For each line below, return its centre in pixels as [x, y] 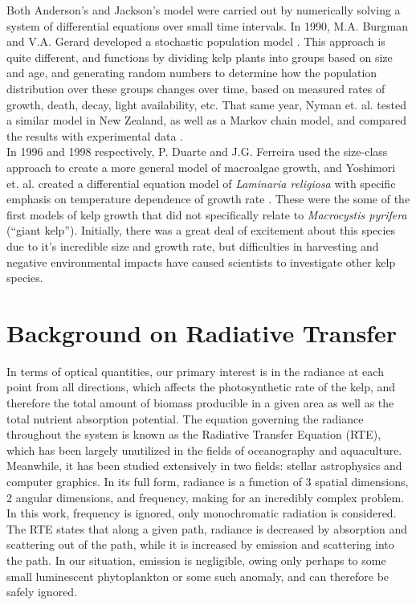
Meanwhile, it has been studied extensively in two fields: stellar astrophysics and [204, 466]
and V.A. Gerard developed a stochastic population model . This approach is [196, 41]
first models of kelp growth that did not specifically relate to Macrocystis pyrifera [207, 214]
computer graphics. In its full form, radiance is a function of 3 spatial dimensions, [208, 481]
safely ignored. [42, 592]
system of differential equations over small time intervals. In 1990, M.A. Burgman [208, 25]
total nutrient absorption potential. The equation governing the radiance [185, 418]
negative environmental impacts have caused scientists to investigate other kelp [201, 262]
